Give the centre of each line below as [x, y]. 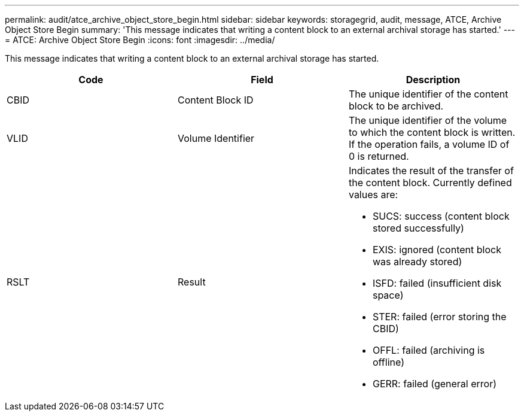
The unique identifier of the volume [428, 120]
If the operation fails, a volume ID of [429, 144]
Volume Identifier [216, 138]
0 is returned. [379, 156]
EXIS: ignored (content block [437, 250]
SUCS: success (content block [441, 216]
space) [388, 295]
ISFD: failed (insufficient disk [437, 283]
